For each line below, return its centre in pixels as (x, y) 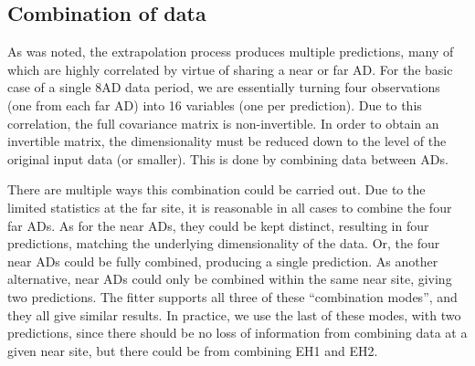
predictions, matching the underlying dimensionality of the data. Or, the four (224, 243)
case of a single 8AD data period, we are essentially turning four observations (224, 87)
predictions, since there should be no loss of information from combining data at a (237, 333)
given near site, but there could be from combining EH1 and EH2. (193, 350)
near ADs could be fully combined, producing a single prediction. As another (223, 261)
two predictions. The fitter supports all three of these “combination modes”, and (232, 296)
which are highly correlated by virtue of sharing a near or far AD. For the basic (230, 69)
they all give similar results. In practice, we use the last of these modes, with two (234, 314)
